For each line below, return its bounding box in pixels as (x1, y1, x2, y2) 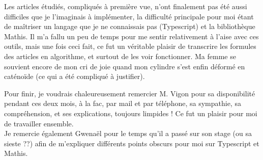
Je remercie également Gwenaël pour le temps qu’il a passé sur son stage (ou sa (4, 128, 252, 139)
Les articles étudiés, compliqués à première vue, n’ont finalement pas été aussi (4, 1, 247, 11)
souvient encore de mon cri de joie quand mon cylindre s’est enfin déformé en (4, 61, 245, 71)
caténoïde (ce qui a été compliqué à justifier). (4, 71, 145, 82)
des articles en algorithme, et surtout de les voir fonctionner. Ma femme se (4, 50, 236, 61)
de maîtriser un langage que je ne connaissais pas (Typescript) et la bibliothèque (4, 21, 255, 32)
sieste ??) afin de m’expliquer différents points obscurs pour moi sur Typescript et (4, 138, 259, 148)
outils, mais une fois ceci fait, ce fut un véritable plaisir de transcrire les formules (4, 41, 256, 51)
